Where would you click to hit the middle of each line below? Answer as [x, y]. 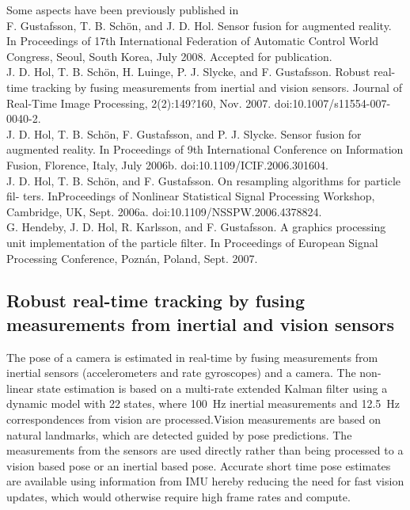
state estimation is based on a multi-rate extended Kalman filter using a [212, 388]
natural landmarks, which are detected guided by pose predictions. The [179, 434]
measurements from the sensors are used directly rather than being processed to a [205, 450]
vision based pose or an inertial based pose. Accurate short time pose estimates [199, 465]
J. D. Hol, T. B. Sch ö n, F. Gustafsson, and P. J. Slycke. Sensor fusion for [184, 133]
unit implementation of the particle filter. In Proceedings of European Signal [192, 242]
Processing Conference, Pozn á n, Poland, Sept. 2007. [132, 258]
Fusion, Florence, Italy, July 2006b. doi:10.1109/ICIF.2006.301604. [167, 164]
